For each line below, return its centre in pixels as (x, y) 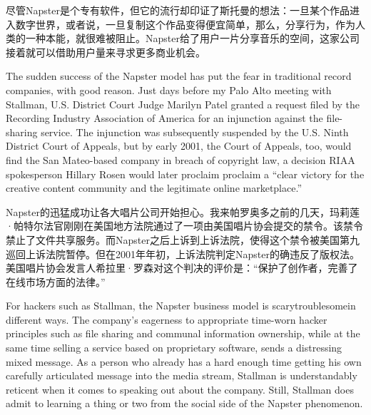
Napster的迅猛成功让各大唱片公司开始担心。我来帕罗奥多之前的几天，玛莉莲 (183, 211)
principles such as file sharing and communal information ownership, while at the (183, 333)
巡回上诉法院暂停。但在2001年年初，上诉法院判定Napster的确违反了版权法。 (183, 253)
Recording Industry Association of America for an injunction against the (164, 118)
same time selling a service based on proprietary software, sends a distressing (174, 348)
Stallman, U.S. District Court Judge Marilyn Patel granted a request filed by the (183, 104)
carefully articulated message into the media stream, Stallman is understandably (182, 375)
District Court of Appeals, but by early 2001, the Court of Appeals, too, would (179, 146)
